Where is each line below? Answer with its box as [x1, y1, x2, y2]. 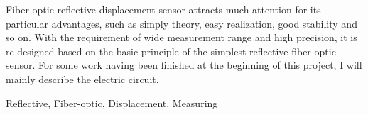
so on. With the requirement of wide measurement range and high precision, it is [6, 30, 357, 45]
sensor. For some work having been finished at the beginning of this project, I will [6, 57, 362, 72]
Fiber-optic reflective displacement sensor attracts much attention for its [6, 2, 321, 16]
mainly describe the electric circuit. [6, 71, 159, 86]
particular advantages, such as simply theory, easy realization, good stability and [6, 16, 357, 31]
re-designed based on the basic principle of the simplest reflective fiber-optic [6, 43, 336, 58]
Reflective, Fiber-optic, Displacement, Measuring [6, 95, 218, 110]
